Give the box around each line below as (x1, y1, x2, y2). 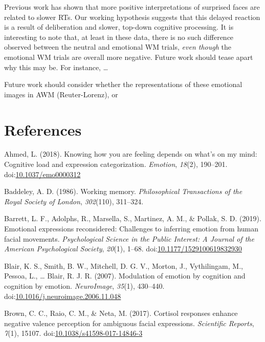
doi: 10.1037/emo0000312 (4, 168, 81, 179)
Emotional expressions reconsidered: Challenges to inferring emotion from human (4, 223, 259, 234)
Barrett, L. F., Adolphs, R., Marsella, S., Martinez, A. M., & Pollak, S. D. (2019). (4, 213, 261, 224)
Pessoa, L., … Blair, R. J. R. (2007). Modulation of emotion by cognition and (4, 270, 246, 281)
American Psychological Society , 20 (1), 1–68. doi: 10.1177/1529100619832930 (4, 243, 242, 254)
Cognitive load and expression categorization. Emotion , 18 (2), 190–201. (4, 159, 228, 169)
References (4, 119, 82, 140)
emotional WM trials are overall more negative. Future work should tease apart (4, 51, 253, 62)
